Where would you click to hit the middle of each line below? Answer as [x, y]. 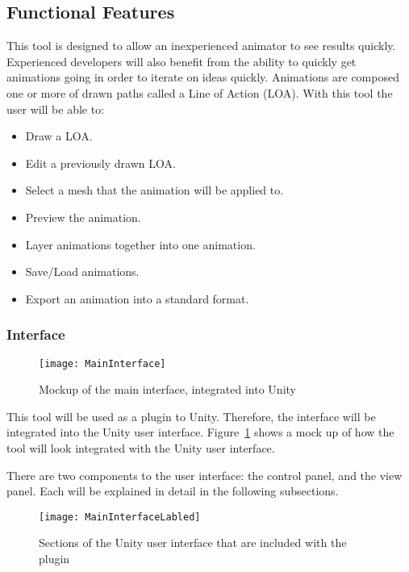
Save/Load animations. [82, 271]
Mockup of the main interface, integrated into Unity [167, 389]
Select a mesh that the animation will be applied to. [154, 190]
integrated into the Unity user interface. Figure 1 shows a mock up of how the [200, 432]
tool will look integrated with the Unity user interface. [141, 447]
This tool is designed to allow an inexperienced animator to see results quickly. [201, 46]
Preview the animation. [83, 217]
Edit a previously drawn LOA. [100, 163]
